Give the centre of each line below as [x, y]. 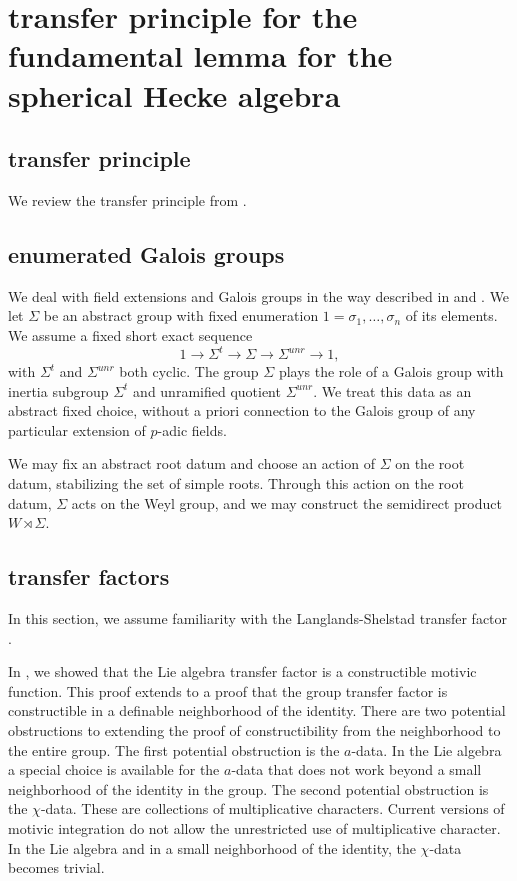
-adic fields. [192, 429]
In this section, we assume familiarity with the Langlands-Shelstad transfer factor [258, 617]
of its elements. [451, 315]
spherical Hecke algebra [174, 94]
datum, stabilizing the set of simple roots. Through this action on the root [236, 483]
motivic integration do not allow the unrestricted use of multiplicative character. [254, 827]
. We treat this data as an [392, 390]
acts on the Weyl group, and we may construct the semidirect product [286, 502]
